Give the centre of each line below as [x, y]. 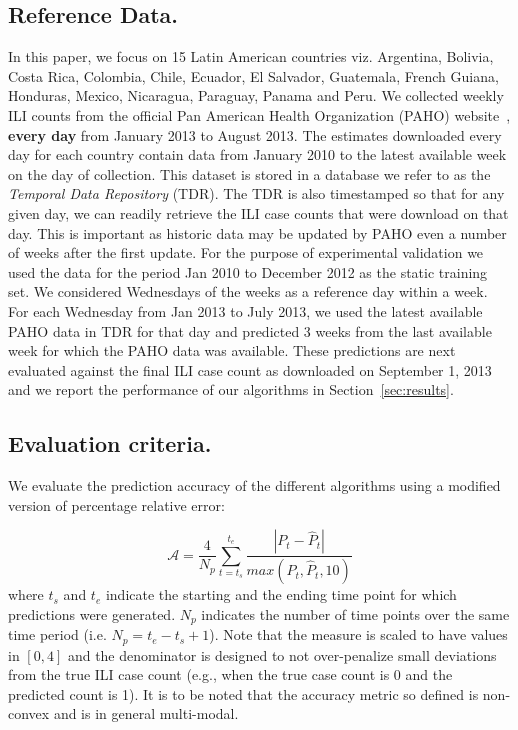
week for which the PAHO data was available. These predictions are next [232, 350]
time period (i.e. [57, 634]
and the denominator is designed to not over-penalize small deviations [282, 654]
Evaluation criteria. [110, 443]
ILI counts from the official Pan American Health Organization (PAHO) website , [259, 114]
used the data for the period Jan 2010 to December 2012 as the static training [248, 271]
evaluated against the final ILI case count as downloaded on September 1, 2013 [250, 369]
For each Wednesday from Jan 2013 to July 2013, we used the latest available [245, 310]
